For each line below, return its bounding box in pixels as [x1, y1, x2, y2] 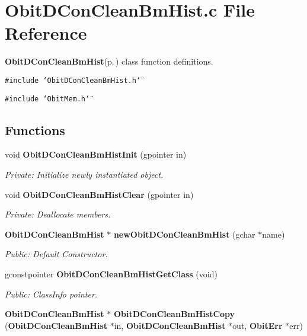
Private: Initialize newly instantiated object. [5, 168, 164, 181]
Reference [5, 21, 87, 45]
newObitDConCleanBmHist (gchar [113, 228, 255, 240]
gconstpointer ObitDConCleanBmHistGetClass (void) [5, 267, 218, 280]
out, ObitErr [232, 319, 283, 331]
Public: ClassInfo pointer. [5, 287, 98, 300]
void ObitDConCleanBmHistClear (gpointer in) [5, 188, 194, 200]
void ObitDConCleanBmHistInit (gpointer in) [5, 148, 187, 161]
